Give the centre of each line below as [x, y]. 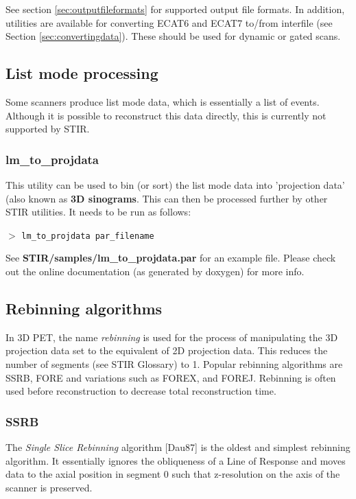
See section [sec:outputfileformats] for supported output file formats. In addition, [175, 9]
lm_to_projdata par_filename [88, 236]
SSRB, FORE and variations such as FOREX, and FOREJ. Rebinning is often [171, 377]
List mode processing [82, 73]
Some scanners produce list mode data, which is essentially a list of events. [163, 101]
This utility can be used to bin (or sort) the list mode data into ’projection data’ [175, 184]
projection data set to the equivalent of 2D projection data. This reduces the [167, 350]
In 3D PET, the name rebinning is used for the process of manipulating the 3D [172, 337]
